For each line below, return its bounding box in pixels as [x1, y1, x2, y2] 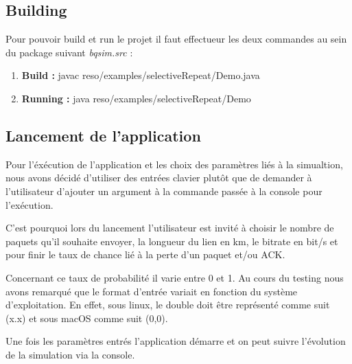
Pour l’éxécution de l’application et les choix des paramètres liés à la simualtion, [5, 157, 343, 171]
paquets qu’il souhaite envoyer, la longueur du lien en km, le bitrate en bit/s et [5, 234, 338, 248]
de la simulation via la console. [5, 347, 135, 361]
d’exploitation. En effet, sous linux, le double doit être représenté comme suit [5, 297, 330, 312]
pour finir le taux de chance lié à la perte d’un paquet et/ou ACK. [5, 247, 285, 262]
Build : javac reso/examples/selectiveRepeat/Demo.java [21, 68, 260, 82]
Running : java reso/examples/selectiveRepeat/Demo [21, 91, 251, 105]
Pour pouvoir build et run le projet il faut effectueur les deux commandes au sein [5, 32, 347, 46]
